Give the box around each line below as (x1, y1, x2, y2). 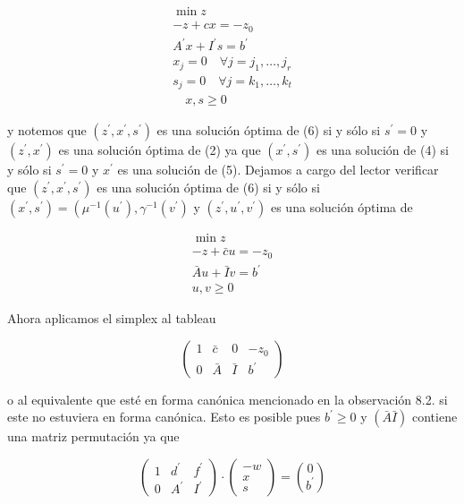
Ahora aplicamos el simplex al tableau (7, 309, 216, 328)
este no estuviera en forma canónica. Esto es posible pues (7, 407, 321, 426)
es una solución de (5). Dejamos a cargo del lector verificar (117, 160, 439, 179)
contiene (411, 407, 458, 426)
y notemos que (7, 121, 87, 140)
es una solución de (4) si (316, 141, 449, 159)
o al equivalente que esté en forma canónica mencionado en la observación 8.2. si (7, 389, 448, 408)
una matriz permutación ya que (7, 427, 180, 446)
